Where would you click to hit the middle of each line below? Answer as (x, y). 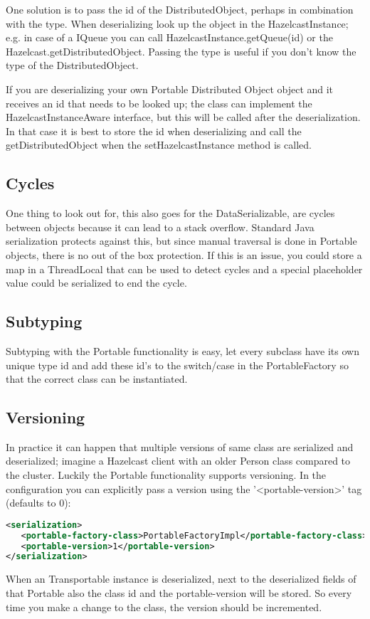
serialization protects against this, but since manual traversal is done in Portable (181, 241)
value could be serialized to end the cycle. (96, 283)
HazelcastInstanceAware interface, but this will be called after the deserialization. (183, 117)
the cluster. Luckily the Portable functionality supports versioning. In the (166, 475)
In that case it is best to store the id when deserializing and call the (154, 131)
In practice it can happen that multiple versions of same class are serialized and (180, 446)
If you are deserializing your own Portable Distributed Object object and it (170, 89)
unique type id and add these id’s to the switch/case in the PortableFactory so (177, 365)
